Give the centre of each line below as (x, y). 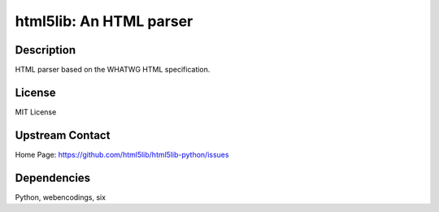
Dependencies (53, 177)
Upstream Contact (63, 135)
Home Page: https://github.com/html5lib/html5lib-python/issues (122, 154)
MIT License (36, 112)
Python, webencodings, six (60, 197)
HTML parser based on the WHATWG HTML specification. (113, 70)
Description (46, 50)
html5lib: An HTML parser (104, 21)
